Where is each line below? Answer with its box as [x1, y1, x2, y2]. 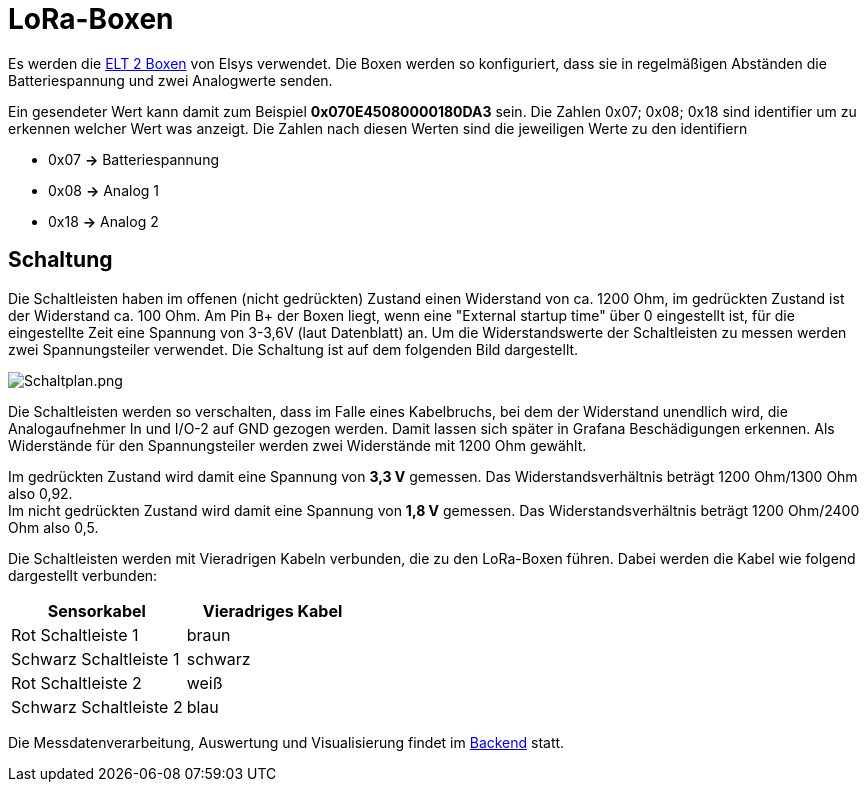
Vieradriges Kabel [202, 600, 343, 621]
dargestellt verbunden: [8, 566, 158, 584]
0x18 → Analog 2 [48, 212, 159, 230]
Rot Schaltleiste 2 [11, 672, 142, 693]
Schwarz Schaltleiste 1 [11, 648, 180, 669]
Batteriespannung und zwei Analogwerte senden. [8, 71, 333, 89]
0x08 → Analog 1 [48, 181, 159, 199]
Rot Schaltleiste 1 [11, 624, 139, 645]
